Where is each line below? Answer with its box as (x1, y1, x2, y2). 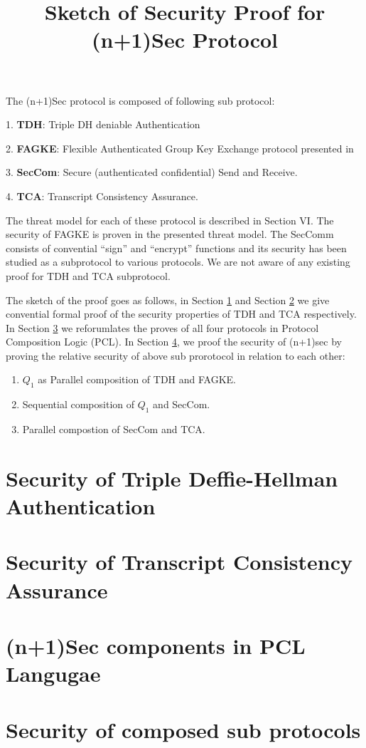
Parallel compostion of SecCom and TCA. (22, 422, 205, 437)
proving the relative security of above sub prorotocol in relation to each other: (6, 348, 345, 363)
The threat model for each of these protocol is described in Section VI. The (6, 212, 334, 227)
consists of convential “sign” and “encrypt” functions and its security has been (6, 240, 347, 255)
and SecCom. (153, 397, 210, 412)
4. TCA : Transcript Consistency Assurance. (6, 188, 198, 203)
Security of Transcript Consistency (6, 547, 353, 576)
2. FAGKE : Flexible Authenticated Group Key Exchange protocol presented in (6, 140, 354, 155)
